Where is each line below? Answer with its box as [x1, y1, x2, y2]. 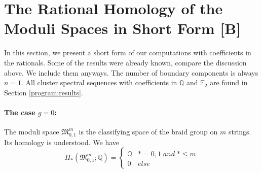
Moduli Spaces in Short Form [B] [4, 18, 241, 39]
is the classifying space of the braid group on [79, 126, 218, 137]
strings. [228, 126, 251, 137]
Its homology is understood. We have [4, 136, 119, 147]
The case [4, 107, 35, 117]
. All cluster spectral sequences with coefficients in [21, 77, 177, 88]
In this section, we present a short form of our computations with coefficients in [4, 47, 251, 58]
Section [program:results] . [4, 87, 83, 97]
